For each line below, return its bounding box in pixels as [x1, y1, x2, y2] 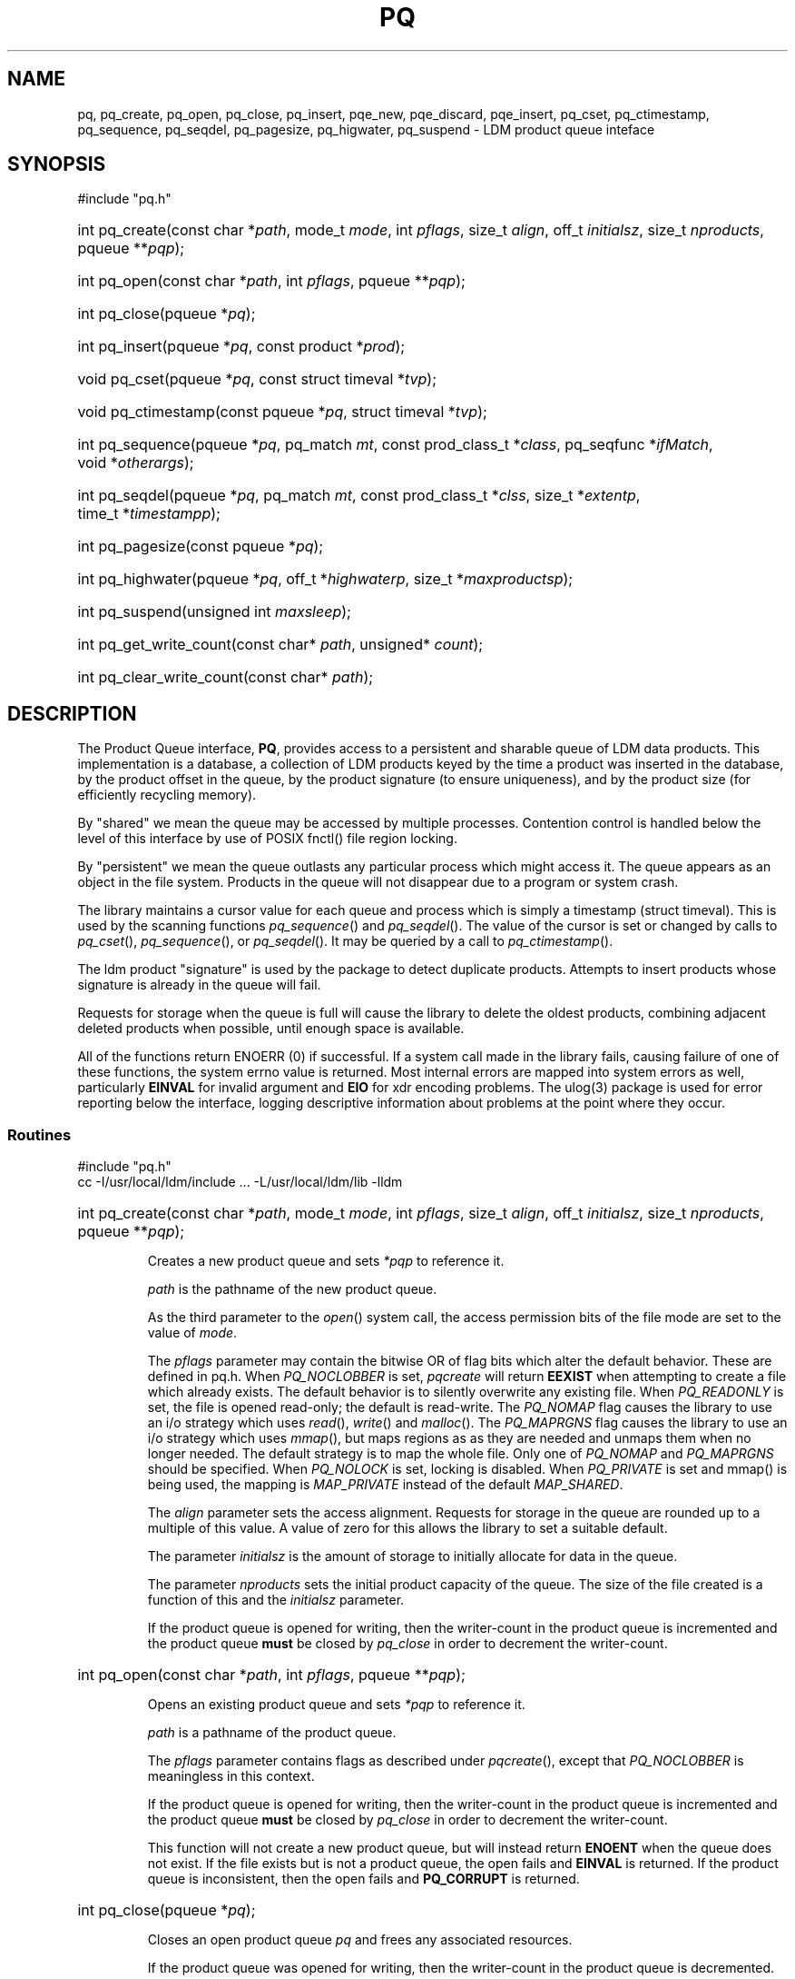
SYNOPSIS [7, 153, 106, 176]
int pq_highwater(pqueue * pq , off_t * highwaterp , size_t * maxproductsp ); [77, 570, 574, 589]
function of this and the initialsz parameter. [147, 1592, 405, 1608]
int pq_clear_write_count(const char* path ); [77, 668, 374, 687]
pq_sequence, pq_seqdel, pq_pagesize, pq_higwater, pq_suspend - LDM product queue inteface [77, 121, 655, 137]
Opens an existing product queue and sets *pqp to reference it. [147, 1696, 525, 1713]
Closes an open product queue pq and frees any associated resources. [147, 1932, 573, 1948]
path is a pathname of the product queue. [147, 1725, 397, 1741]
